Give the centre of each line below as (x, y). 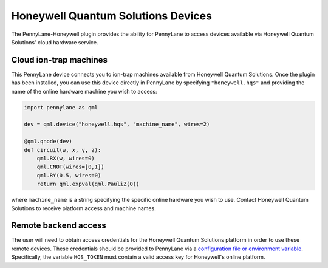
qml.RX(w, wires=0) (66, 158)
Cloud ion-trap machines (60, 60)
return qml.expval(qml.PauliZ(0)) (88, 184)
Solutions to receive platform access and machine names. (84, 208)
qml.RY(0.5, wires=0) (69, 175)
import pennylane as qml (61, 107)
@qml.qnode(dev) (48, 142)
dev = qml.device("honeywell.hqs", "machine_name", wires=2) (117, 124)
